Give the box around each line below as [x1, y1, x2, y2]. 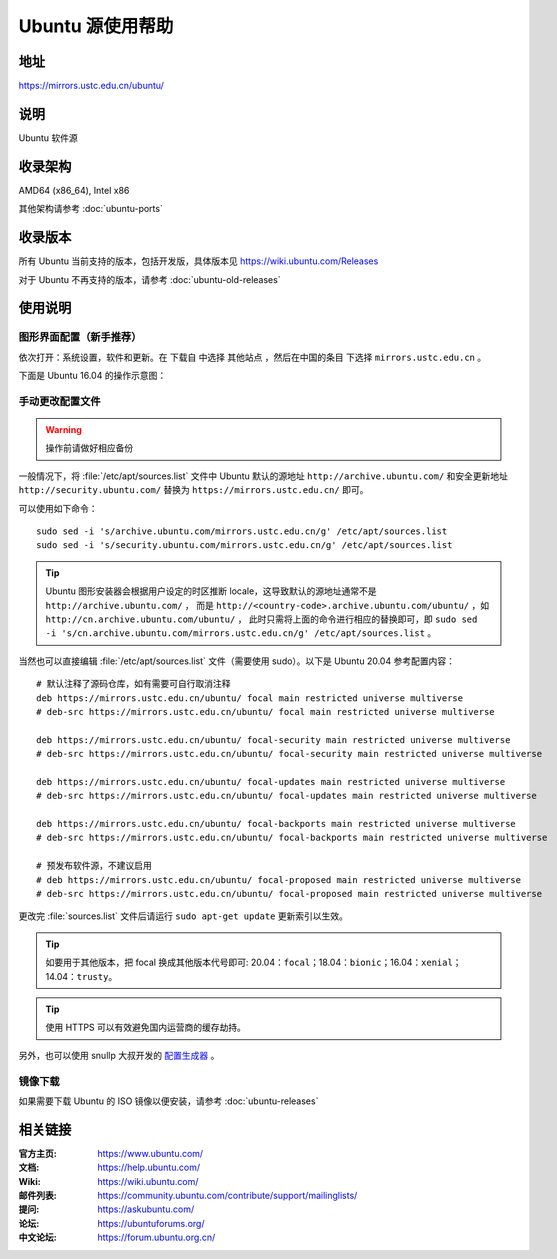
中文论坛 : [18, 1231, 57, 1244]
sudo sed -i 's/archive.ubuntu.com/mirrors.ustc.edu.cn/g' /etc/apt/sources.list [36, 526, 448, 537]
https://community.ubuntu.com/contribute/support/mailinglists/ [97, 1189, 358, 1201]
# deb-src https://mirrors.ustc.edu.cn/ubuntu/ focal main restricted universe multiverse [36, 706, 495, 717]
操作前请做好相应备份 [45, 442, 134, 454]
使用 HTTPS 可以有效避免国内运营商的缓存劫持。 [45, 1021, 247, 1034]
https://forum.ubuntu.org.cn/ [97, 1231, 216, 1244]
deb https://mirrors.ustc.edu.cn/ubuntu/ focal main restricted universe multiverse [36, 692, 464, 704]
